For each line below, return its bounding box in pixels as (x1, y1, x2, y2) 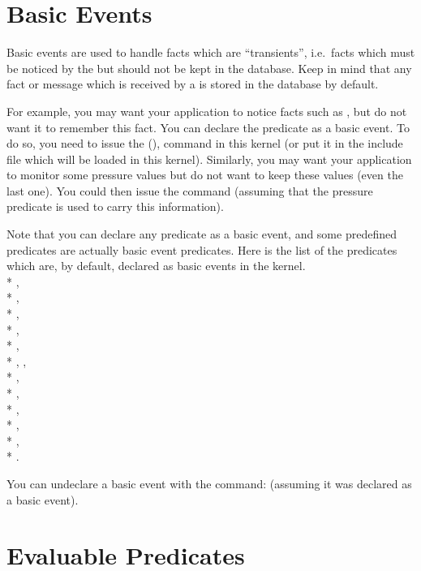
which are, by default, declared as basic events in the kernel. (6, 257, 306, 274)
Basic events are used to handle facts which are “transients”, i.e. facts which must (6, 44, 415, 61)
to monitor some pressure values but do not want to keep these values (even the (6, 166, 403, 183)
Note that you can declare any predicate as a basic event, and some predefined (6, 225, 397, 243)
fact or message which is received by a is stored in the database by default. (6, 75, 379, 92)
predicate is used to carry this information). (6, 198, 224, 215)
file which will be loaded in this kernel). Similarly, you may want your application (6, 150, 412, 167)
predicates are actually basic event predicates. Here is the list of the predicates (6, 241, 397, 258)
